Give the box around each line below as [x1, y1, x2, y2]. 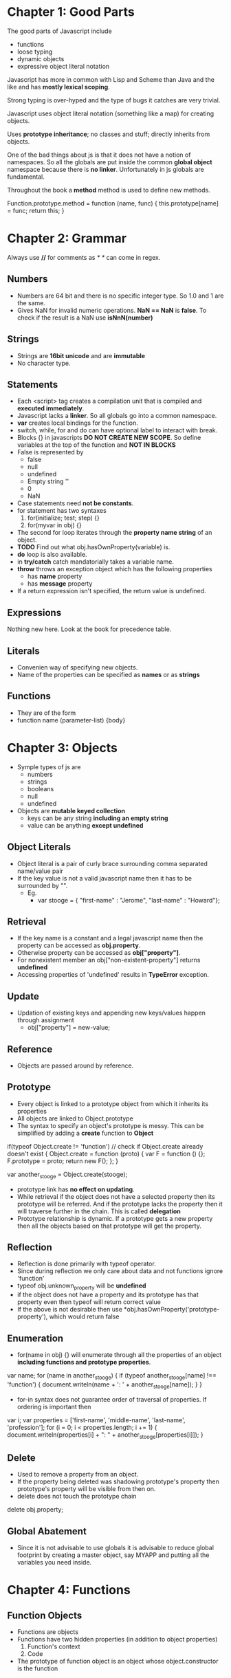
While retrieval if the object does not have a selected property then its [16, 1192, 215, 1200]
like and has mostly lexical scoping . [7, 82, 110, 91]
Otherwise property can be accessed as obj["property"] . [16, 949, 181, 957]
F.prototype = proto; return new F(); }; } [7, 1156, 119, 1165]
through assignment [16, 1016, 74, 1024]
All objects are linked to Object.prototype [16, 1114, 134, 1123]
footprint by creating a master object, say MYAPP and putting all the [16, 1551, 210, 1559]
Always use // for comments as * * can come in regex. [7, 253, 161, 261]
